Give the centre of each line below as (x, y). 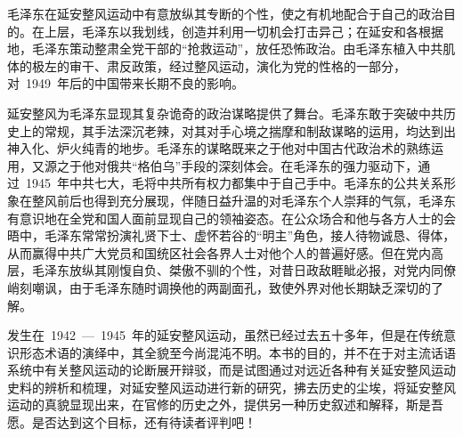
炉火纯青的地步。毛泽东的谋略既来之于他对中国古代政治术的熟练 (244, 148)
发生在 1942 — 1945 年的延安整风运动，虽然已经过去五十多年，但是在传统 (225, 335)
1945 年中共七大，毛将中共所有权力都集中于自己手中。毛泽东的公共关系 (234, 183)
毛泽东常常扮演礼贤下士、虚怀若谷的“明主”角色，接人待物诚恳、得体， (250, 235)
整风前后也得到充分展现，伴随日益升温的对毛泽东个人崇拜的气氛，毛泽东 (244, 200)
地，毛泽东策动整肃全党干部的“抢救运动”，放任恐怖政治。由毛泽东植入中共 (225, 49)
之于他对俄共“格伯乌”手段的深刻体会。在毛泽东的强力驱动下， (237, 165)
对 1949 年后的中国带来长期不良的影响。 (126, 83)
